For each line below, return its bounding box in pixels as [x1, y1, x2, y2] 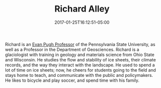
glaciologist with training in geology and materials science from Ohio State [5, 52, 155, 58]
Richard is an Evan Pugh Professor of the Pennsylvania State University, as [5, 41, 156, 47]
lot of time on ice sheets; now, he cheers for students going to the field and [5, 67, 156, 73]
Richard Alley [54, 3, 110, 15]
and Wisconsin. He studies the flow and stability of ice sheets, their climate [5, 57, 156, 62]
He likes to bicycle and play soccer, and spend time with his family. [5, 77, 140, 83]
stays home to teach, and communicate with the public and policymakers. [5, 72, 153, 78]
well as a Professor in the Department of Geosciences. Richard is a [5, 46, 140, 52]
